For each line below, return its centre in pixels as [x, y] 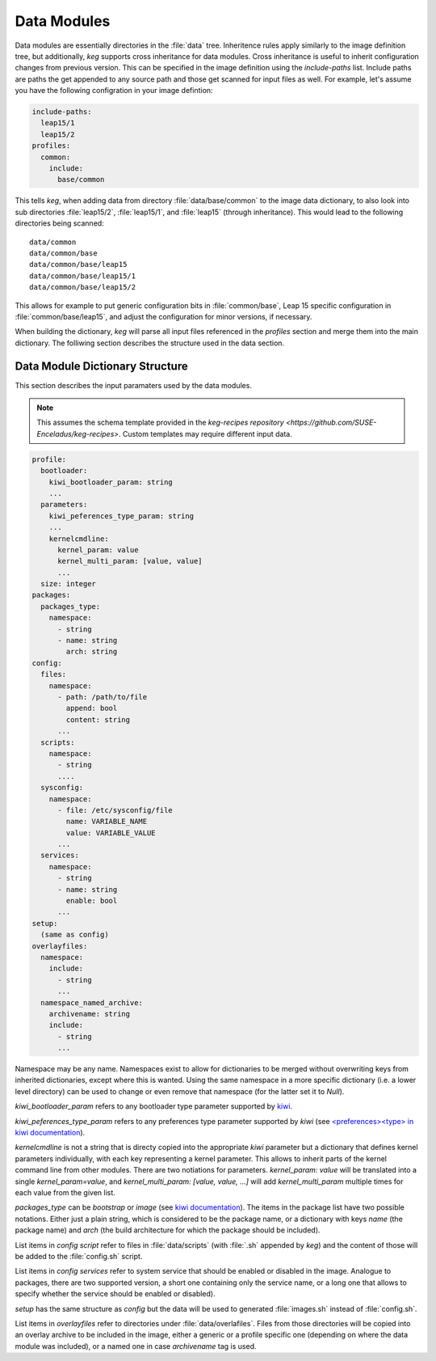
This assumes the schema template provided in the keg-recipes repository [160, 423]
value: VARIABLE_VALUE [111, 833]
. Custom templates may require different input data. [205, 433]
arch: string [92, 652]
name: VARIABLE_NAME [107, 822]
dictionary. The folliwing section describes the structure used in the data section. [150, 343]
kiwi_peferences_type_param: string [121, 516]
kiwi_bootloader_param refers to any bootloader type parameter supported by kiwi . [154, 1106]
